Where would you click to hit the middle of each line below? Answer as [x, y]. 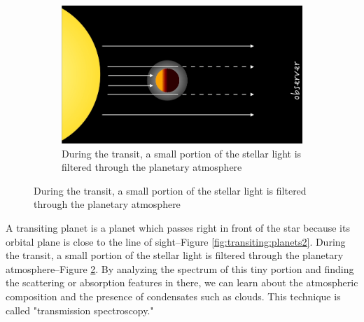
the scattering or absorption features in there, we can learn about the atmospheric [182, 282]
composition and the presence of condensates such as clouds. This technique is [173, 296]
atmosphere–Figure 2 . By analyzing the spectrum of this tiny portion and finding [180, 268]
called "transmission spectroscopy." [80, 310]
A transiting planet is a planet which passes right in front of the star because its [178, 227]
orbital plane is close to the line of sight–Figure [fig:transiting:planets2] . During [176, 241]
